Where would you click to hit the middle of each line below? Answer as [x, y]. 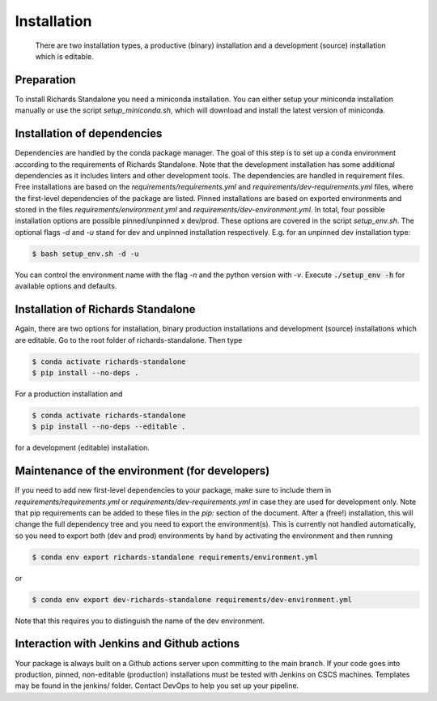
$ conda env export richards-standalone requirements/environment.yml [175, 557]
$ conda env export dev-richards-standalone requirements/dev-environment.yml [192, 599]
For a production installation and [69, 394]
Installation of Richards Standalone [105, 309]
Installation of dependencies [89, 134]
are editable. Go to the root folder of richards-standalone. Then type [129, 340]
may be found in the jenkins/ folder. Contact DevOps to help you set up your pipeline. [157, 686]
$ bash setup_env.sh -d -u [85, 254]
